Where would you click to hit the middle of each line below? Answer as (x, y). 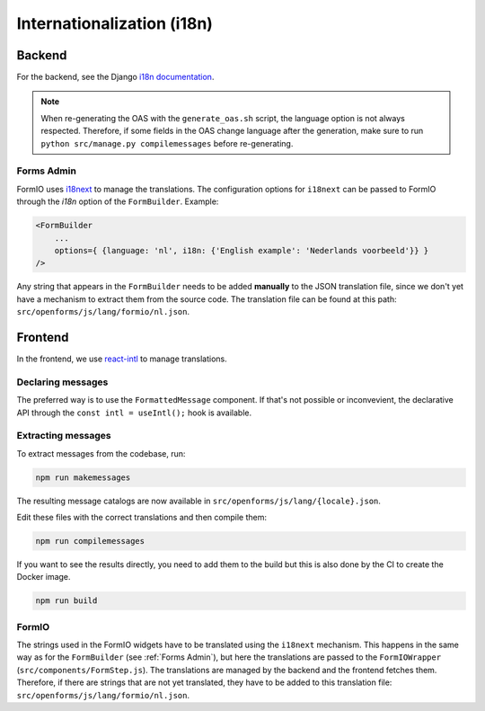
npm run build (66, 601)
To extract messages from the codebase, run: (101, 453)
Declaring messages (62, 382)
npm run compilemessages (90, 541)
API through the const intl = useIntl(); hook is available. (134, 413)
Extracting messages (64, 436)
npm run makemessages (83, 477)
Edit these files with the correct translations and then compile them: (141, 518)
